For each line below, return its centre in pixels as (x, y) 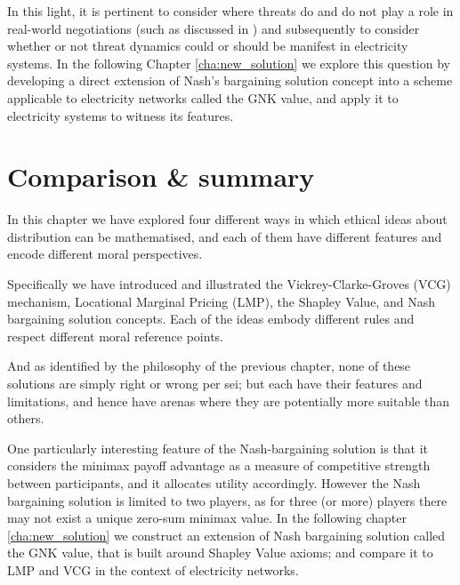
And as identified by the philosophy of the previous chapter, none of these (209, 366)
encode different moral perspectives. (105, 254)
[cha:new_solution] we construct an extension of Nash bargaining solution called (226, 535)
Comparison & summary (161, 176)
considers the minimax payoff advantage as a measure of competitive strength (219, 465)
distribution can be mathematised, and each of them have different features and (225, 236)
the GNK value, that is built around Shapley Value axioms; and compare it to (220, 553)
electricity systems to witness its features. (121, 115)
